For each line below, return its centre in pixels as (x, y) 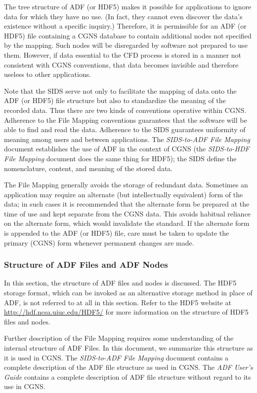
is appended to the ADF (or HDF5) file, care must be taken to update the (117, 233)
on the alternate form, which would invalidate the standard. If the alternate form (127, 223)
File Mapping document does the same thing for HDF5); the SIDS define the (120, 158)
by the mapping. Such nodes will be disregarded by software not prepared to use (126, 45)
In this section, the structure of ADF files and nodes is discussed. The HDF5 (120, 283)
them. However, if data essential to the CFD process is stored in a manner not (123, 54)
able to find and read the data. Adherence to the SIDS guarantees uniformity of (125, 129)
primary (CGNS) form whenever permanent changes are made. (99, 242)
